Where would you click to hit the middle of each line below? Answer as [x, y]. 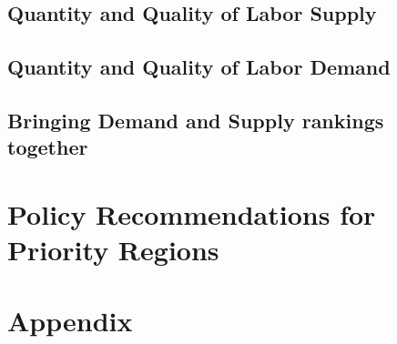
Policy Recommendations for [192, 213]
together [48, 147]
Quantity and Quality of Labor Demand [199, 67]
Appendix [70, 321]
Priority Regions [113, 250]
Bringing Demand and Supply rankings [196, 120]
